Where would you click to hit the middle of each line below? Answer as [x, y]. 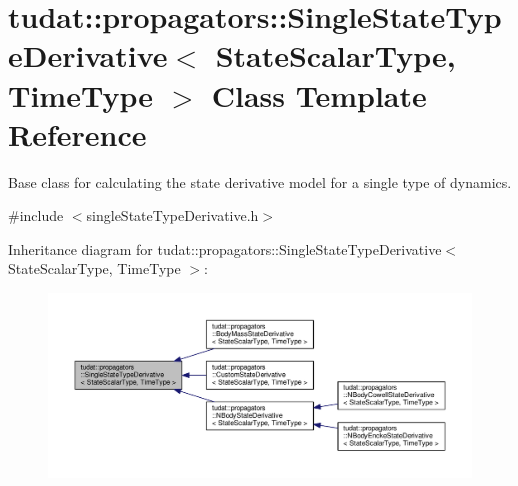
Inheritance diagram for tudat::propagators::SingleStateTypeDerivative [225, 248]
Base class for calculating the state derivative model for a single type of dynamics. [260, 181]
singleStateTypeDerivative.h [172, 215]
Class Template [319, 94]
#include [36, 215]
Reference [77, 133]
